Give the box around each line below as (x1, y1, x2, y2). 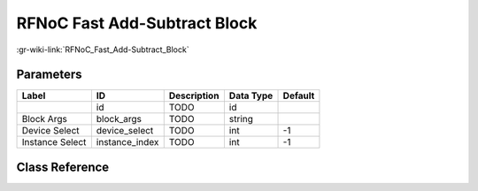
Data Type (228, 89, 274, 102)
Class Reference (16, 159, 110, 174)
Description (168, 89, 220, 102)
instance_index (96, 136, 159, 149)
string (228, 113, 254, 126)
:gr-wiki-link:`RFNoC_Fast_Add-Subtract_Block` (16, 44, 189, 55)
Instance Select (21, 136, 87, 149)
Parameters (16, 67, 82, 82)
